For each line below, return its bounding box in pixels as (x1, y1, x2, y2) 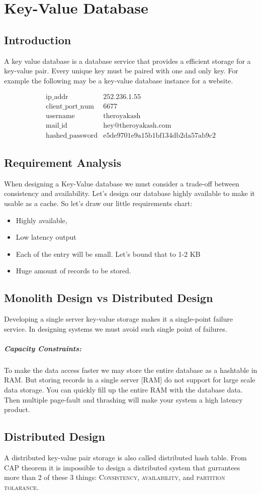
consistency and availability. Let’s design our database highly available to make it (4, 188, 255, 199)
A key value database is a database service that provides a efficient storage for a (4, 55, 251, 66)
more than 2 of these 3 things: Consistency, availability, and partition (4, 472, 225, 482)
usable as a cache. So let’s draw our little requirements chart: (4, 197, 193, 208)
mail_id (46, 122, 67, 130)
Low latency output (16, 232, 76, 242)
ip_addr (46, 93, 68, 101)
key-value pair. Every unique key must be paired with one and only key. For (4, 65, 238, 76)
